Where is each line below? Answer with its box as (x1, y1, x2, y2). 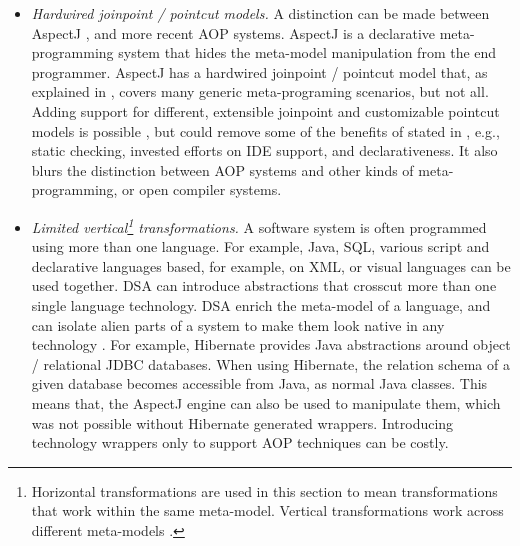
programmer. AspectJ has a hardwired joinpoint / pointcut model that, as (31, 61, 488, 82)
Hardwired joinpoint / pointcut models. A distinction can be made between (31, 3, 490, 23)
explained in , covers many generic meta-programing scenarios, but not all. (31, 81, 489, 102)
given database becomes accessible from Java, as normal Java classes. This (31, 373, 488, 394)
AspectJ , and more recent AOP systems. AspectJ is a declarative (31, 22, 436, 43)
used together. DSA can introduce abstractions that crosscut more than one (31, 275, 497, 296)
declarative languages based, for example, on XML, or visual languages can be (31, 255, 511, 276)
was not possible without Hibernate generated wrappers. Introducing (31, 412, 454, 433)
